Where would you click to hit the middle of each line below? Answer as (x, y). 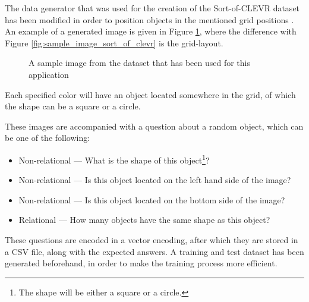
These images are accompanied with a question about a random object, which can (154, 126)
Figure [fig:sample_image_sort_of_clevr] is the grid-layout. (114, 43)
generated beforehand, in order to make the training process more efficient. (141, 263)
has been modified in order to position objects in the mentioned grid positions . (149, 19)
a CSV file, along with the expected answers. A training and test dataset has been (154, 251)
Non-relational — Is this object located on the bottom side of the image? (152, 199)
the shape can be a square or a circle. (73, 106)
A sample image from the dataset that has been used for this (139, 63)
